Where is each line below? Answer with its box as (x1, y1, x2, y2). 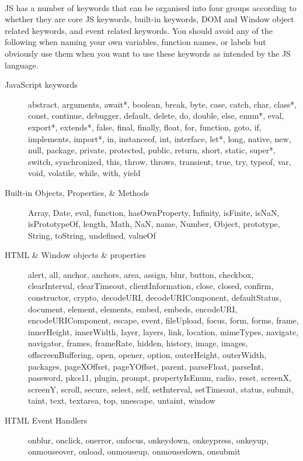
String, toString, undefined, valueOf (28, 229, 156, 241)
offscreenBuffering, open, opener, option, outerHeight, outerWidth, (28, 349, 267, 361)
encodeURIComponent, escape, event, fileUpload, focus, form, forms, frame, (28, 314, 299, 326)
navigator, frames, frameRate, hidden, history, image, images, (28, 337, 248, 349)
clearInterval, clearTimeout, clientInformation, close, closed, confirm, (28, 280, 274, 292)
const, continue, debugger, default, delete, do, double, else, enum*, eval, (28, 109, 284, 122)
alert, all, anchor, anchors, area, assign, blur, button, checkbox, (28, 268, 254, 280)
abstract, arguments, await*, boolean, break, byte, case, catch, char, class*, (28, 98, 297, 110)
